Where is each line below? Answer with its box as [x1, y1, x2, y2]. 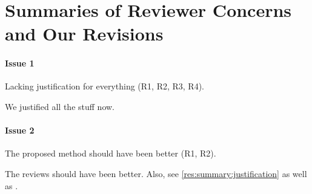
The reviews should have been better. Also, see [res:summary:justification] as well [5, 167, 307, 179]
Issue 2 [5, 124, 35, 137]
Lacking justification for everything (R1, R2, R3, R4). [5, 80, 204, 92]
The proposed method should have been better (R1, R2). [5, 147, 216, 160]
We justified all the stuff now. [5, 100, 115, 112]
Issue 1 [5, 57, 35, 70]
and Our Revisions [5, 21, 164, 46]
